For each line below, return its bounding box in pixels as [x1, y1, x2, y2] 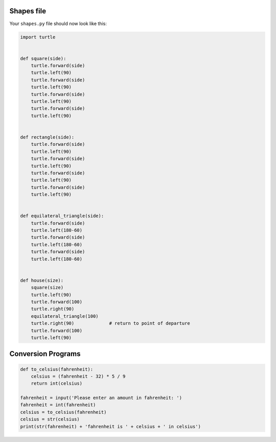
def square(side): [20, 55, 66, 61]
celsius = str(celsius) [20, 416, 80, 422]
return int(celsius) [31, 381, 83, 386]
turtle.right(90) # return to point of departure [31, 320, 190, 326]
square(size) [31, 284, 64, 291]
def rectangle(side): [20, 134, 75, 140]
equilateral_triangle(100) [31, 313, 99, 319]
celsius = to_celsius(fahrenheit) [20, 409, 107, 415]
